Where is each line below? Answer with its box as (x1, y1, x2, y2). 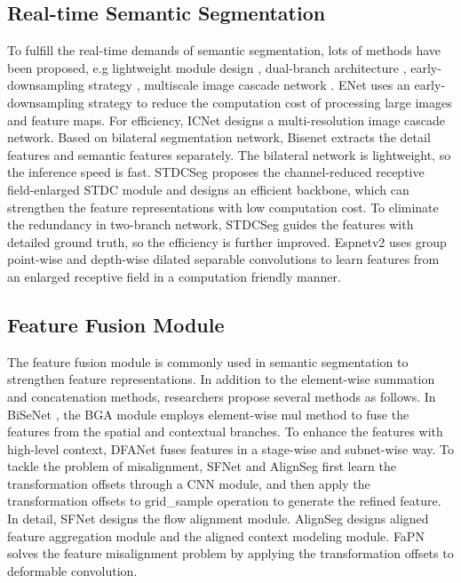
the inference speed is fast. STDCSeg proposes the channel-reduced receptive (7, 163, 425, 181)
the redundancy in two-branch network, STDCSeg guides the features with (7, 215, 414, 234)
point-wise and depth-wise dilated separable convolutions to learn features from (7, 250, 440, 268)
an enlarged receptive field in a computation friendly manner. (7, 267, 341, 285)
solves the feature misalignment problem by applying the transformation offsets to (7, 544, 454, 563)
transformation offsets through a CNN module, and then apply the (7, 474, 370, 492)
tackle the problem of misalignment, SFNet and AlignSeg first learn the (7, 457, 396, 475)
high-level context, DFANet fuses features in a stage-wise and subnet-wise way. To (7, 439, 454, 458)
